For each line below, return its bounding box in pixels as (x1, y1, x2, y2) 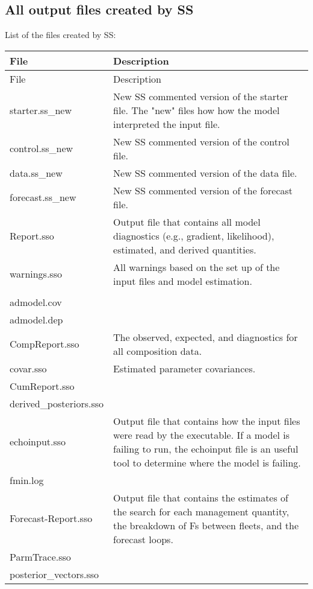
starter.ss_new (10, 103, 72, 117)
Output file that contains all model (113, 214, 261, 229)
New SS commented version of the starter (113, 89, 288, 103)
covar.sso (10, 361, 47, 375)
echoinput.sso (10, 435, 66, 449)
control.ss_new (10, 141, 73, 156)
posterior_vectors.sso (10, 567, 99, 581)
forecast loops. (113, 532, 173, 546)
